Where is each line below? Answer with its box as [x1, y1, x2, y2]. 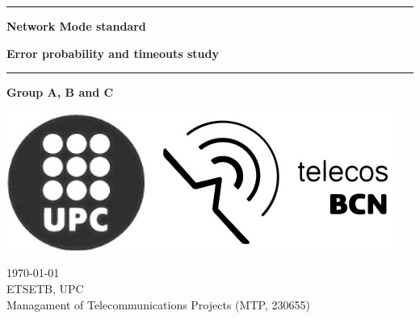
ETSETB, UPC [6, 280, 84, 296]
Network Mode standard [6, 18, 146, 34]
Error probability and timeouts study [6, 44, 219, 61]
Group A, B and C [6, 84, 114, 101]
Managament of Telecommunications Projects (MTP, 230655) [6, 296, 310, 313]
